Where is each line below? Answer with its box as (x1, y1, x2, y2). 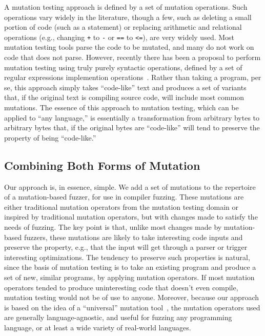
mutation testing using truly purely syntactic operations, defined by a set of (4, 62, 242, 72)
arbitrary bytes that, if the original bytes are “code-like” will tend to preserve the (4, 122, 260, 133)
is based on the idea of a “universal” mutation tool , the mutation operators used (4, 302, 260, 312)
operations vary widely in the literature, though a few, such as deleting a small (4, 11, 252, 22)
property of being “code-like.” (4, 132, 96, 143)
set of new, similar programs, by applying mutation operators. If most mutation (4, 271, 255, 282)
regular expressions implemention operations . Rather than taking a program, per (4, 72, 261, 83)
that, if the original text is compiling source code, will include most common (4, 92, 244, 103)
